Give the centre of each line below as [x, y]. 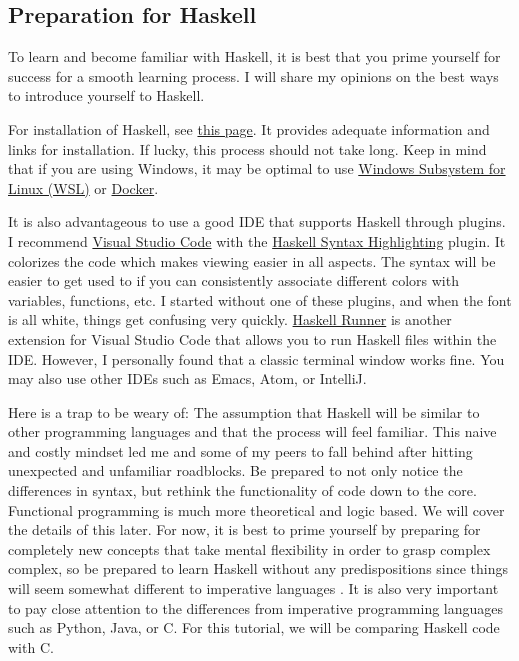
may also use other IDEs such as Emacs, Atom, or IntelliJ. [187, 378]
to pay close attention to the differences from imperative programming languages [256, 607]
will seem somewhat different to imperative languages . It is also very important [253, 588]
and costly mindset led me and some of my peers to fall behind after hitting [240, 450]
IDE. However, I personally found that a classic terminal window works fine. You [256, 358]
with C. [31, 646]
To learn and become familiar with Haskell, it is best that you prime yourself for [254, 56]
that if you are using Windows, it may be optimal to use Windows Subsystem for [257, 168]
